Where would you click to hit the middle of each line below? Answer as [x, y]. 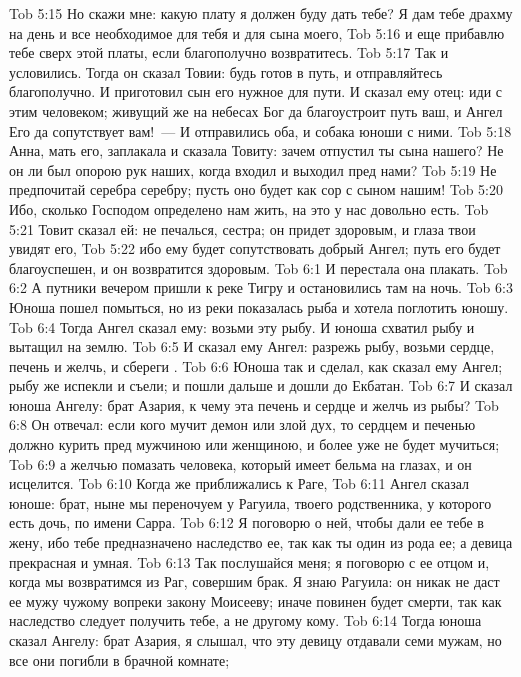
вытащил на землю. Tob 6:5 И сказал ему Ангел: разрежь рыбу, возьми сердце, [252, 346]
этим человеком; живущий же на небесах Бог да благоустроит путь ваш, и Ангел [256, 110]
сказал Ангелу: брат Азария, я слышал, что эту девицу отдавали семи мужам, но [255, 640]
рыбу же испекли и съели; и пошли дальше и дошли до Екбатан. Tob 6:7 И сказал [261, 385]
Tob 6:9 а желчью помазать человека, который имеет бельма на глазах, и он [240, 463]
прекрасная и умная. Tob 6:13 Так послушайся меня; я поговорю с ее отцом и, [249, 561]
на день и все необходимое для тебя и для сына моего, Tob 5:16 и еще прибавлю [257, 32]
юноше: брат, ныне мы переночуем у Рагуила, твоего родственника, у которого [250, 502]
